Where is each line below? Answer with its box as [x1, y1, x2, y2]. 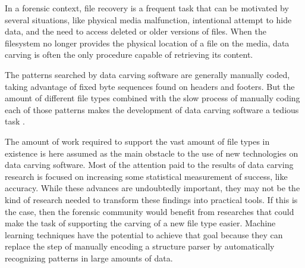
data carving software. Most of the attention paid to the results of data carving [5, 158, 294, 171]
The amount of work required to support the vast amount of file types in [5, 135, 270, 147]
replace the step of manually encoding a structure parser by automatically [5, 240, 275, 253]
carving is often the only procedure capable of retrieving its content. [5, 48, 253, 61]
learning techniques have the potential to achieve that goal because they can [5, 228, 283, 241]
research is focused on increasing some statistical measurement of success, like [5, 170, 288, 182]
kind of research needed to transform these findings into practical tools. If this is [5, 193, 298, 205]
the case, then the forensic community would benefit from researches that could [5, 205, 294, 217]
